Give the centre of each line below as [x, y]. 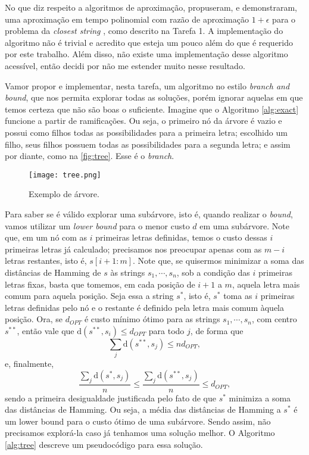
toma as [238, 296]
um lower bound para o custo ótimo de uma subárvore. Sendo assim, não [138, 421]
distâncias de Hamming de [53, 272]
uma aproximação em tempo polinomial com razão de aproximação [127, 19]
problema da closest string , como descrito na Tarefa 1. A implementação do [144, 31]
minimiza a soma [260, 398]
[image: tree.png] [65, 175]
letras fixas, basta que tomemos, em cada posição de [100, 284]
